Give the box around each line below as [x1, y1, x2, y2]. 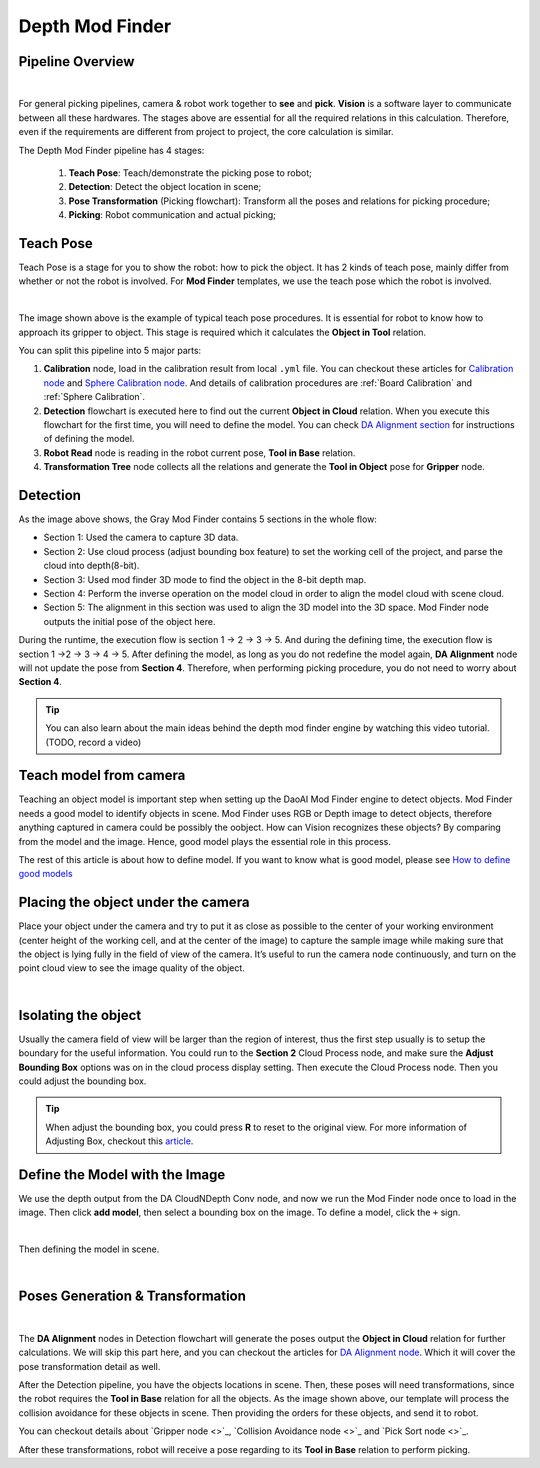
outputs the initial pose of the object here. [43, 615, 216, 627]
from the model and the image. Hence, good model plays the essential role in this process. [18, 835, 392, 847]
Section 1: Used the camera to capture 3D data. [43, 531, 239, 544]
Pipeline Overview [18, 53, 135, 70]
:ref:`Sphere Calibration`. [43, 391, 145, 403]
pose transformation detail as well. [18, 1360, 161, 1372]
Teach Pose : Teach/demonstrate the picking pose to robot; [68, 167, 312, 179]
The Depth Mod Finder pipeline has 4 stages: [18, 144, 205, 156]
